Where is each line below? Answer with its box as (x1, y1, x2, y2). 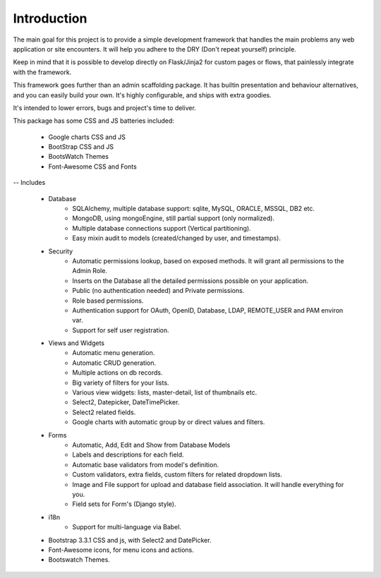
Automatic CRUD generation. (72, 359, 157, 367)
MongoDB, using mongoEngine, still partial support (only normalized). (72, 214, 275, 222)
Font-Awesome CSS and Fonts (48, 162, 137, 171)
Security (48, 247, 73, 255)
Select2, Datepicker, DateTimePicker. (72, 398, 180, 407)
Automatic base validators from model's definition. (72, 460, 219, 469)
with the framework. (13, 68, 72, 76)
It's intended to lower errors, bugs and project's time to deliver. (13, 103, 197, 112)
